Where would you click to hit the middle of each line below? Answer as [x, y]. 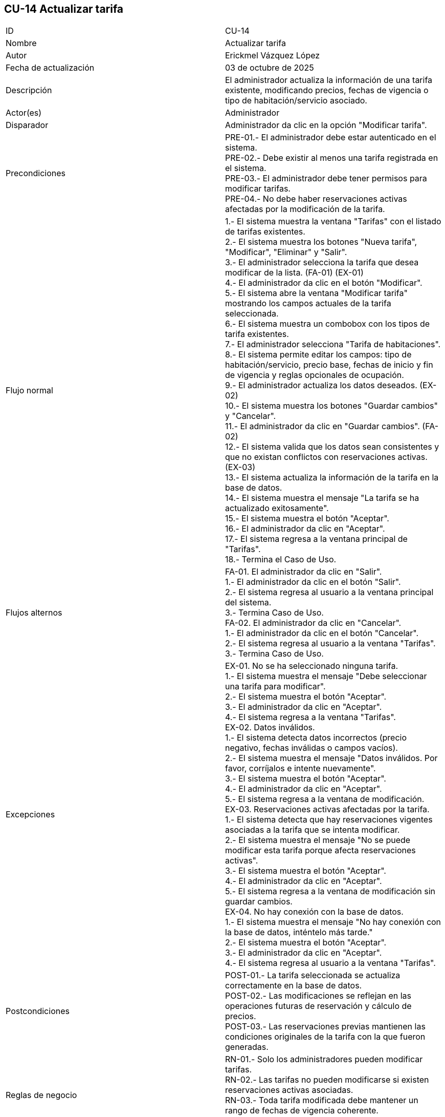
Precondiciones [36, 173]
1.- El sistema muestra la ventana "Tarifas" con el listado [333, 222]
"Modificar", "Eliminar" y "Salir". [286, 252]
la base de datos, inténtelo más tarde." [299, 932]
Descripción [29, 90]
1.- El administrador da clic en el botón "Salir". [313, 582]
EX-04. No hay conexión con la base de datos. [314, 912]
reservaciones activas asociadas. [289, 1090]
